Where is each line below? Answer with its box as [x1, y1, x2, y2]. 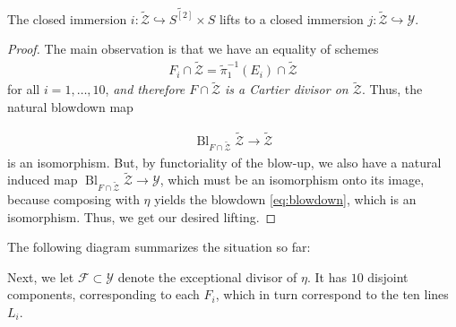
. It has [306, 267, 347, 286]
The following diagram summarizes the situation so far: [7, 237, 311, 256]
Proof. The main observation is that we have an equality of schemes [7, 39, 379, 58]
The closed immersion [7, 9, 127, 28]
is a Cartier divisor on [225, 80, 348, 99]
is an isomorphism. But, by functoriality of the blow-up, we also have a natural [7, 152, 442, 171]
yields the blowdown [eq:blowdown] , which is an [154, 190, 417, 209]
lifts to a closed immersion [219, 9, 364, 28]
